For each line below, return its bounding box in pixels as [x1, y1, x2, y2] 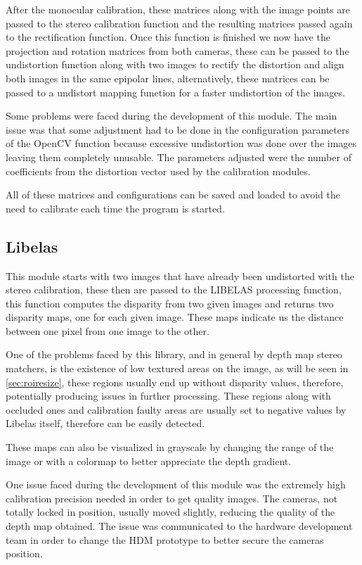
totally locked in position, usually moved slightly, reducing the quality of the [6, 504, 335, 519]
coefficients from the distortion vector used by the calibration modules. [6, 163, 311, 178]
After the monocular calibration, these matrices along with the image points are [6, 2, 351, 16]
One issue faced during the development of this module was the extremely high [6, 477, 346, 492]
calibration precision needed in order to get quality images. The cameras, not [6, 490, 338, 505]
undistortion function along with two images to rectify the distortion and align [6, 57, 344, 72]
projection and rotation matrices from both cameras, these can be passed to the [6, 43, 349, 58]
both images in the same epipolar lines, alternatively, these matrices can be [6, 70, 330, 85]
